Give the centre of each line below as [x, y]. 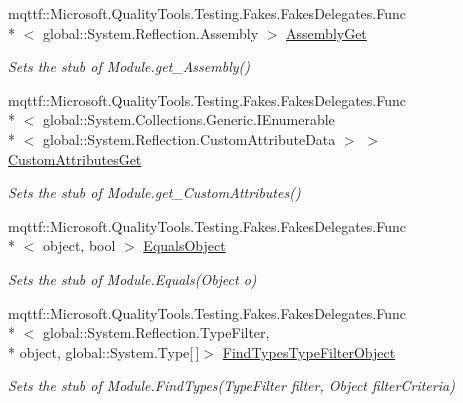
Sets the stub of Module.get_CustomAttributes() [154, 192]
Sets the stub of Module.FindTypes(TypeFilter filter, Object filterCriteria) [231, 385]
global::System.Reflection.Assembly [150, 32]
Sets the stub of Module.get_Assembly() [129, 66]
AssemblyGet [326, 32]
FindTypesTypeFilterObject [309, 351]
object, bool [79, 245]
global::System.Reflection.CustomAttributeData [189, 138]
